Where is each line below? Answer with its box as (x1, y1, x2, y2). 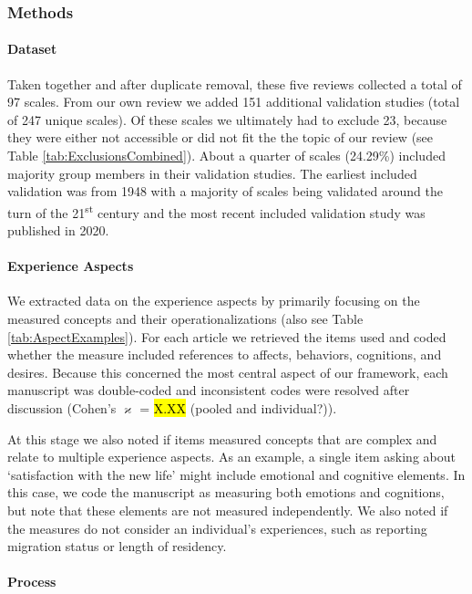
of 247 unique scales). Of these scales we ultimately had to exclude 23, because (7, 109, 447, 129)
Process (7, 572, 56, 591)
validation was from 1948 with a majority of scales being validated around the (7, 182, 443, 201)
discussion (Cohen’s (7, 399, 117, 417)
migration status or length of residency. (7, 537, 227, 556)
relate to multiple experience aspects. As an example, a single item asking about (7, 447, 456, 466)
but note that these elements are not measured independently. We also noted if (7, 500, 448, 519)
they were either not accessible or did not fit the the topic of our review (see (7, 128, 434, 147)
